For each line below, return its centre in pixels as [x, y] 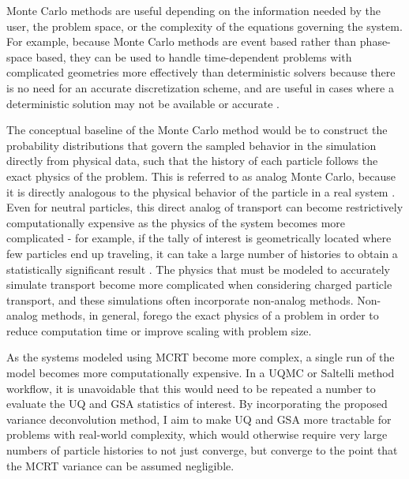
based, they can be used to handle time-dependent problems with [194, 56]
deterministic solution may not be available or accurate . [143, 103]
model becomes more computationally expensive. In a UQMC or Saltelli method [201, 373]
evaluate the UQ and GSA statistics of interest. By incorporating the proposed [197, 404]
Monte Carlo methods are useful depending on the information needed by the [193, 10]
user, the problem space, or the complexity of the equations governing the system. [204, 26]
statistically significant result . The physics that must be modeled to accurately [198, 269]
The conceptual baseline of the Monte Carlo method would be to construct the [197, 130]
